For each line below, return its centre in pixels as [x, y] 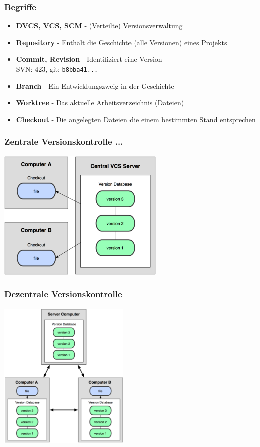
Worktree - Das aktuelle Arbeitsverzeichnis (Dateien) [100, 103]
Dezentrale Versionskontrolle [63, 294]
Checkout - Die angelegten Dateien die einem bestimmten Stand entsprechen [136, 119]
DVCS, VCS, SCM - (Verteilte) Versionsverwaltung [99, 25]
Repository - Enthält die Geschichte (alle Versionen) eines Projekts [121, 42]
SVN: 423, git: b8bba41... [57, 69]
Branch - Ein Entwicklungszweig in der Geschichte [95, 86]
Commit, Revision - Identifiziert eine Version [89, 59]
